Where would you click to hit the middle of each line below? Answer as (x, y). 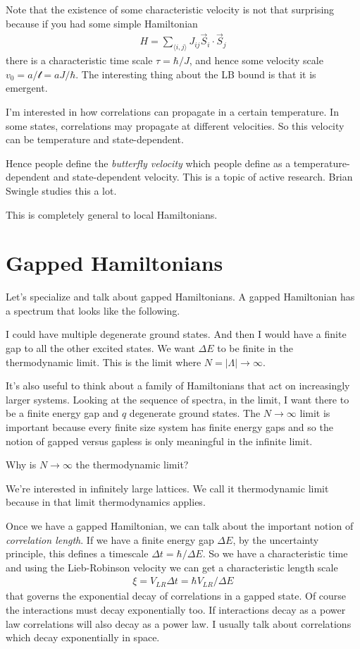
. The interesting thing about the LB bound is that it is (196, 74)
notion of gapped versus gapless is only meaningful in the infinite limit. (159, 441)
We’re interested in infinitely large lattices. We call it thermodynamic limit (167, 488)
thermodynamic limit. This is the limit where (104, 362)
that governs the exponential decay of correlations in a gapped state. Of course (176, 596)
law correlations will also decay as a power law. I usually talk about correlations (179, 623)
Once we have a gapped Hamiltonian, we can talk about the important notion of (180, 526)
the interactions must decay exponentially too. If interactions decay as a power (176, 610)
